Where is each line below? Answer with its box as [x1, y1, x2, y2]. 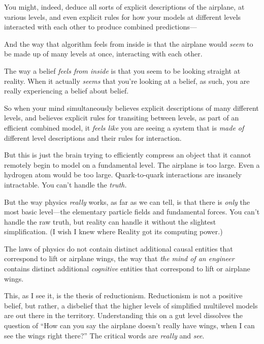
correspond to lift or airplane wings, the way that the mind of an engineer [4, 253, 235, 264]
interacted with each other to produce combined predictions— [4, 21, 197, 32]
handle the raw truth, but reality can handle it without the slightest [4, 216, 216, 227]
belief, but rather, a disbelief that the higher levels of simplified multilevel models [4, 300, 258, 310]
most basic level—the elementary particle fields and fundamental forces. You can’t [4, 206, 260, 217]
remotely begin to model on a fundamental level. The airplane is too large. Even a [4, 159, 260, 170]
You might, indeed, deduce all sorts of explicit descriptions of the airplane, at [4, 2, 245, 12]
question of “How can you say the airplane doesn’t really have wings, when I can [4, 320, 255, 331]
